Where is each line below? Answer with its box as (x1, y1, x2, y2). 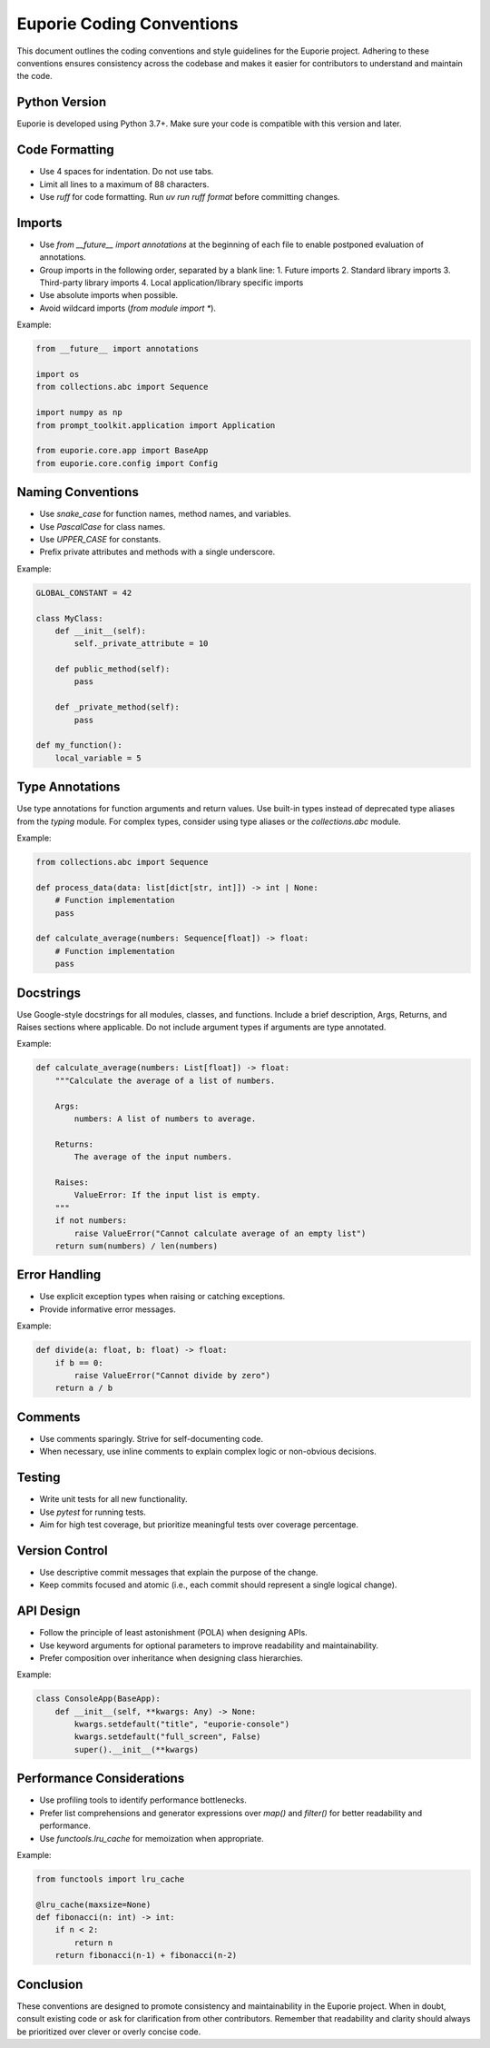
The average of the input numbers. (73, 1152, 233, 1162)
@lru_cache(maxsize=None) (35, 1899, 152, 1910)
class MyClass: (35, 613, 103, 623)
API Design (16, 1604, 81, 1619)
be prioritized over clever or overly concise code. (16, 2026, 201, 2037)
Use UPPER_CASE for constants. (39, 533, 162, 544)
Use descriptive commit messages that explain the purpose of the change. (39, 1566, 318, 1577)
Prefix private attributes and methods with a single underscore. (39, 546, 276, 558)
